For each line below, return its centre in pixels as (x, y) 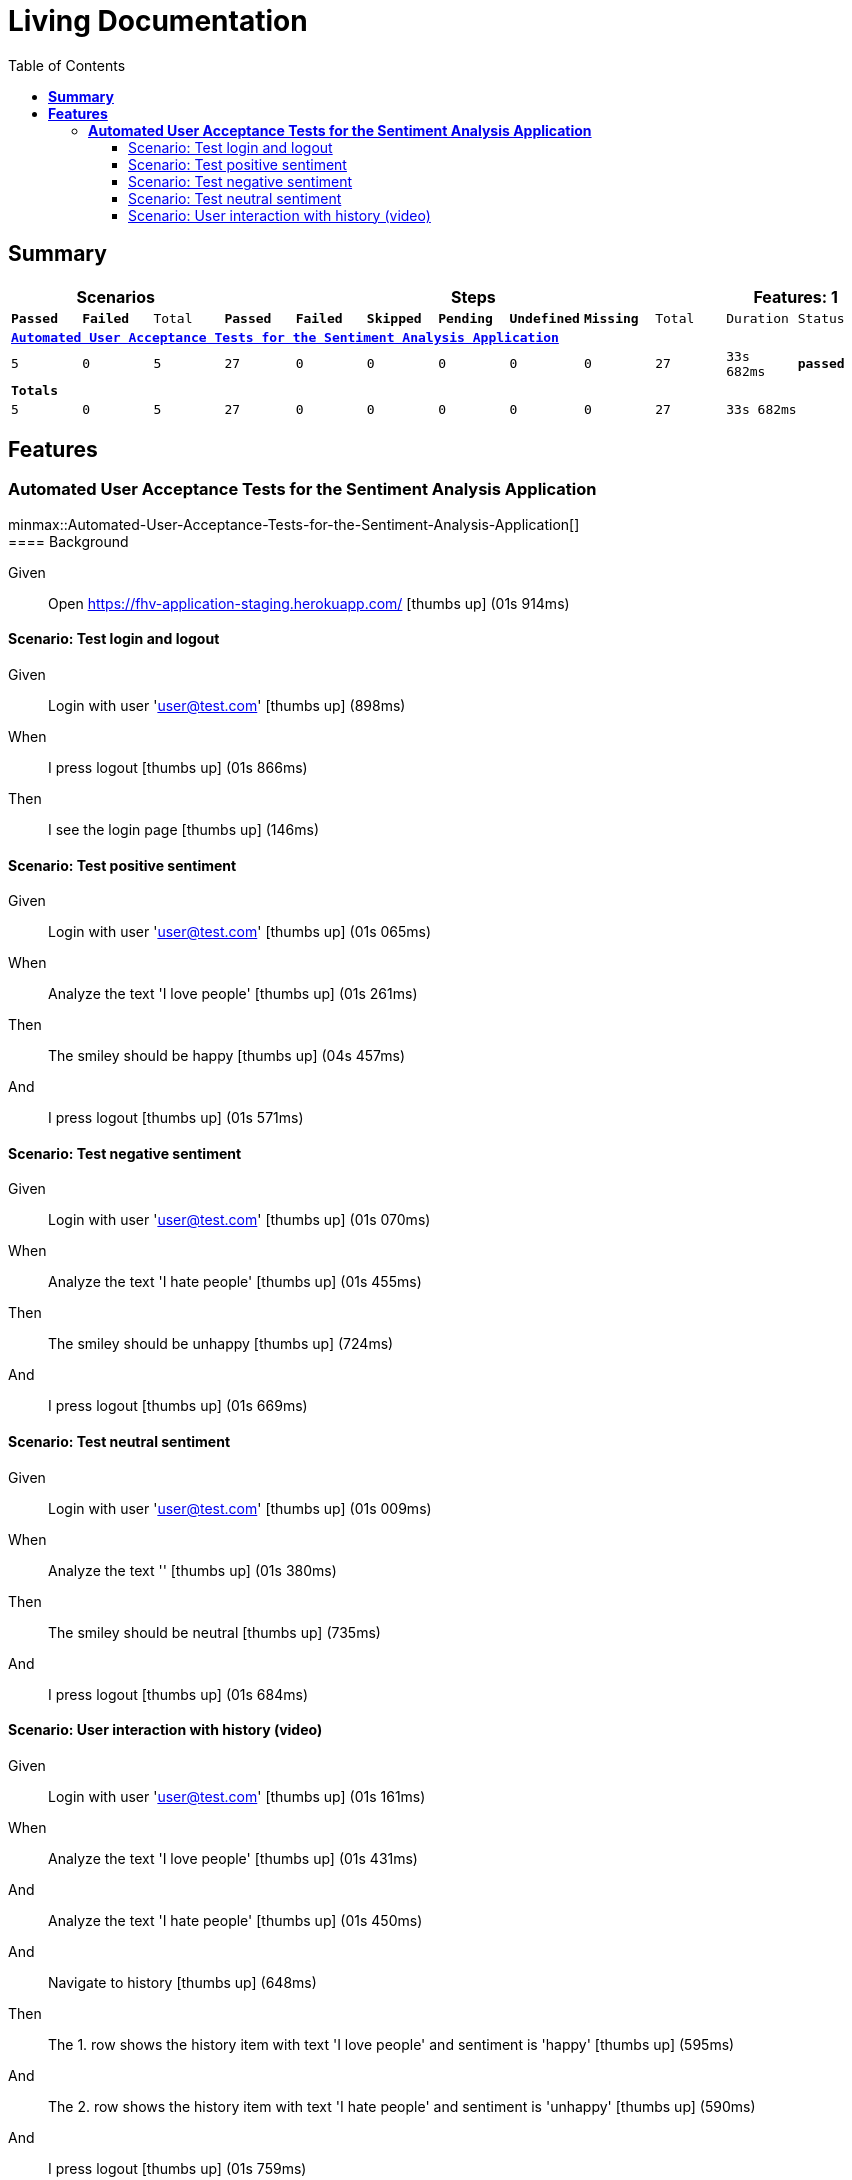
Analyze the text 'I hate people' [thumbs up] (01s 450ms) (235, 1920)
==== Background (68, 541)
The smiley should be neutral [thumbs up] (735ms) (214, 1632)
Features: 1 (795, 296)
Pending (465, 318)
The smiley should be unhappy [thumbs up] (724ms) (221, 1344)
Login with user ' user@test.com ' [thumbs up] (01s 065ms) (240, 932)
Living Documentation (158, 21)
